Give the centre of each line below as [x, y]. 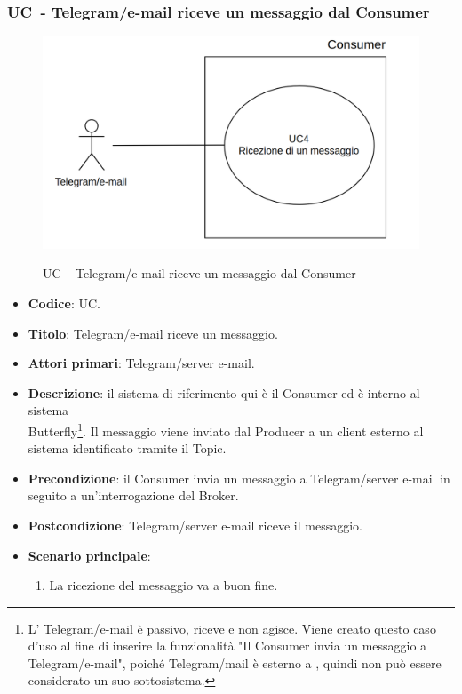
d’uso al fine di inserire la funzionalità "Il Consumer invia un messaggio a [227, 646]
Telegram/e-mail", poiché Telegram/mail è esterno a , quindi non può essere [235, 662]
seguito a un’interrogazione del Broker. [133, 495]
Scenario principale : [89, 555]
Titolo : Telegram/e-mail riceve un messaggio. [153, 333]
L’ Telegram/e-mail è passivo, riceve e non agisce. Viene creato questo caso [232, 628]
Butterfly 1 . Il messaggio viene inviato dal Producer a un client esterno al [226, 429]
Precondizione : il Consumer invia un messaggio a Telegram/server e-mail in [239, 478]
